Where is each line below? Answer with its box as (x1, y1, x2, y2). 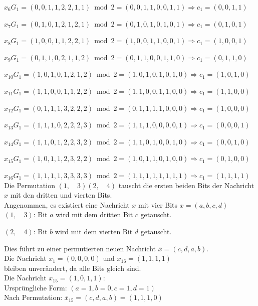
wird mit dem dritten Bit (56, 209, 133, 220)
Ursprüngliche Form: (4, 282, 67, 292)
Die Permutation (4, 180, 55, 190)
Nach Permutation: (4, 292, 63, 302)
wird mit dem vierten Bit (55, 226, 133, 236)
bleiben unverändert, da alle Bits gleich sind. (4, 262, 141, 273)
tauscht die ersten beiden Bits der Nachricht (118, 180, 254, 190)
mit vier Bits (138, 199, 178, 210)
